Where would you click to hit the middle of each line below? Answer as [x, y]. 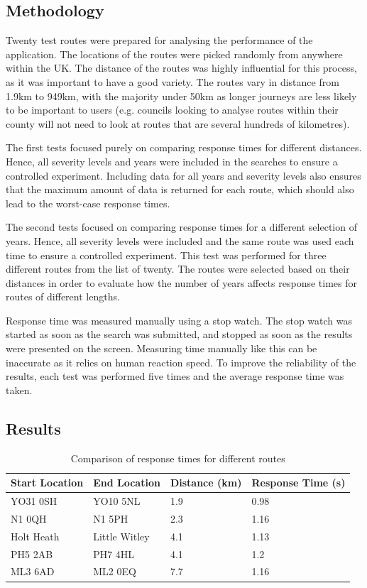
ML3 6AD [33, 571]
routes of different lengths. [63, 296]
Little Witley [121, 536]
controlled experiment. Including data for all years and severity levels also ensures [183, 175]
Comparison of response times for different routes [178, 458]
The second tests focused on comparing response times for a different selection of [181, 227]
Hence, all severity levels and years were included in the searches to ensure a [172, 161]
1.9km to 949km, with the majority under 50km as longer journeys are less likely [181, 96]
